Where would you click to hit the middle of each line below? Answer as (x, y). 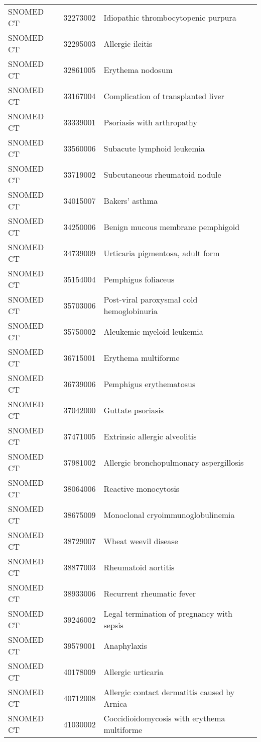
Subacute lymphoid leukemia (154, 148)
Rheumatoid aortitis (139, 567)
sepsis (113, 625)
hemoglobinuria (130, 311)
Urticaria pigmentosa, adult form (162, 253)
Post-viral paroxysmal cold (151, 299)
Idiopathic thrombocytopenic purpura (170, 17)
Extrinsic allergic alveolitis (150, 436)
